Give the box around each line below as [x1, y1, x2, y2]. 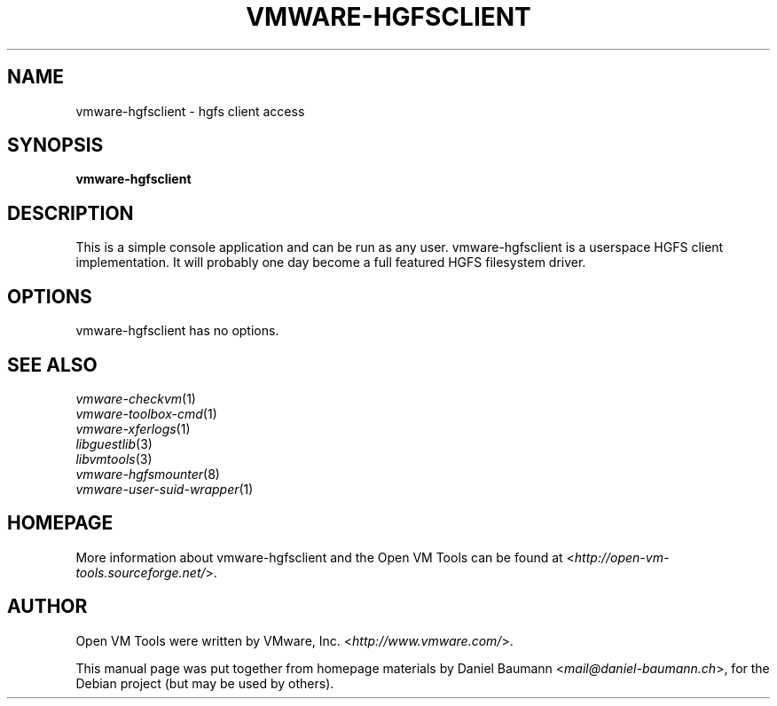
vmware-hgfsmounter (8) [75, 466, 220, 482]
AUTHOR [7, 595, 88, 618]
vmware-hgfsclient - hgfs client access [75, 103, 305, 119]
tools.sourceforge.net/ [75, 564, 206, 580]
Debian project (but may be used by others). [75, 675, 334, 691]
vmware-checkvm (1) [75, 390, 196, 406]
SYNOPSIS [7, 134, 104, 157]
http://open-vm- [574, 549, 670, 565]
